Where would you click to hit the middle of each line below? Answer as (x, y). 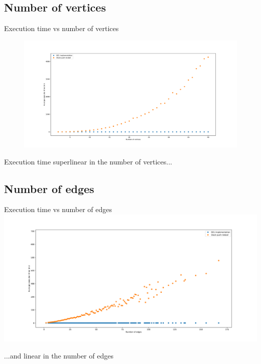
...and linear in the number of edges (59, 356)
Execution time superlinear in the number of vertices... (88, 161)
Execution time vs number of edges (58, 209)
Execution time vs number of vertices (61, 28)
